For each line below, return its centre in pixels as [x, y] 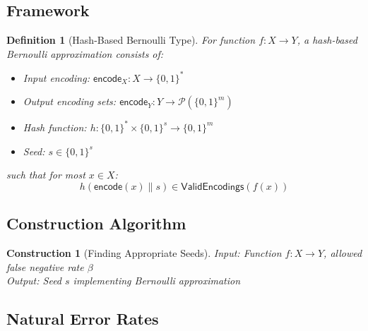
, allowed [343, 252]
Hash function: [55, 127]
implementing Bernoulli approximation [157, 281]
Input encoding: [56, 77]
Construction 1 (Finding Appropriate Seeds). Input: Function [144, 252]
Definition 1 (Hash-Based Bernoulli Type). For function [131, 40]
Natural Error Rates [83, 319]
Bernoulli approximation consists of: [85, 53]
